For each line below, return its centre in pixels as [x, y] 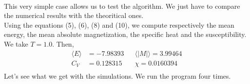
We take [16, 43]
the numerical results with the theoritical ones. [74, 15]
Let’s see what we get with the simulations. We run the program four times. [117, 76]
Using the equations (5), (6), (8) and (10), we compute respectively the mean [119, 25]
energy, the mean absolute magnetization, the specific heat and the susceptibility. [125, 34]
